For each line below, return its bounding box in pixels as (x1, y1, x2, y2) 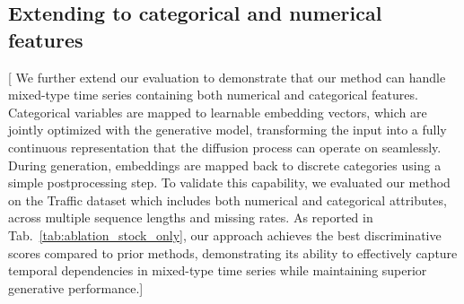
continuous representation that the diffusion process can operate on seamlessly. (8, 137, 442, 156)
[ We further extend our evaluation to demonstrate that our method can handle (8, 67, 446, 86)
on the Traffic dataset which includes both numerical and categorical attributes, (8, 190, 447, 209)
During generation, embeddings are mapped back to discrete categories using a (8, 155, 442, 174)
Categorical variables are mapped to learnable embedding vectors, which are (8, 102, 427, 121)
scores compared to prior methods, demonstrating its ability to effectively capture (8, 243, 458, 262)
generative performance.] (8, 278, 144, 297)
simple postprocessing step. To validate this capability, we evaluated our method (8, 173, 451, 192)
